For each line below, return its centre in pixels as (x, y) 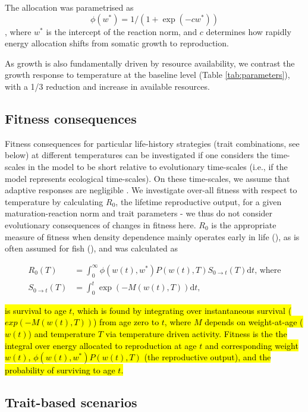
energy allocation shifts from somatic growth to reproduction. (117, 43)
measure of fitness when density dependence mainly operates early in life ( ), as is (152, 236)
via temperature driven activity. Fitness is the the (196, 334)
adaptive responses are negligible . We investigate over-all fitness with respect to (151, 190)
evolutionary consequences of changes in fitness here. (100, 224)
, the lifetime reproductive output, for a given (199, 201)
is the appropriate (244, 224)
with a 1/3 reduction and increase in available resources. (107, 86)
